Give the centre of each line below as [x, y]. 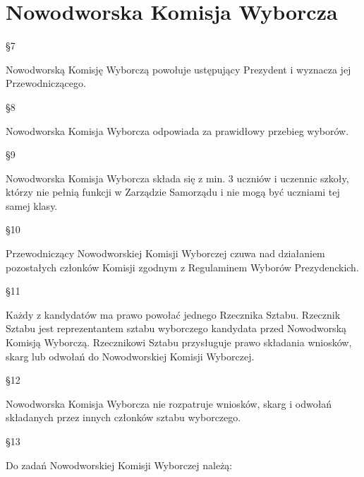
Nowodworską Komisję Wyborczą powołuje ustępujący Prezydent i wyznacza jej [178, 69]
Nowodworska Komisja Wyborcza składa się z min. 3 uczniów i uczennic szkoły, [177, 178]
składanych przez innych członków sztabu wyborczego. [123, 417]
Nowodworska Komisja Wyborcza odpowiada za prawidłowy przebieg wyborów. [177, 130]
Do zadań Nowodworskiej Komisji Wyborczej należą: [119, 465]
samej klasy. [32, 205]
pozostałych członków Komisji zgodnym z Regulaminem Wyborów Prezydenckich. [182, 267]
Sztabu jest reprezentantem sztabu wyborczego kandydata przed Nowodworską [176, 328]
